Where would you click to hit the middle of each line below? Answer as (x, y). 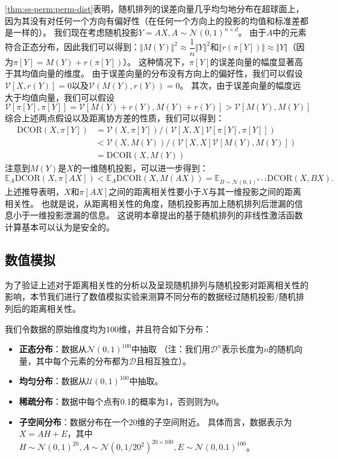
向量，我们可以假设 (76, 97)
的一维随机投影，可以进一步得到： (141, 167)
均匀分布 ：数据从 (53, 381)
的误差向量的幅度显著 (252, 61)
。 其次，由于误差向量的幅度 (236, 85)
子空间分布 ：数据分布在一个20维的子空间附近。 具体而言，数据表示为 (155, 421)
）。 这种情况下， (156, 61)
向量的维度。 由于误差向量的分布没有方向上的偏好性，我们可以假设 (171, 73)
